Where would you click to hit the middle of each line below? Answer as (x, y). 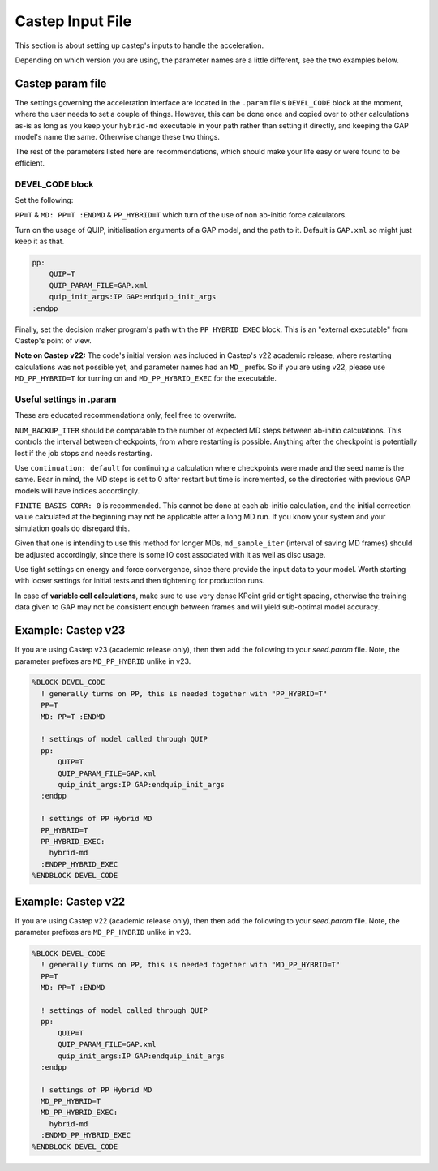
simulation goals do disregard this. (72, 528)
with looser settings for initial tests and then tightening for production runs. (140, 581)
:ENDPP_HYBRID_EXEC (79, 864)
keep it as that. (40, 241)
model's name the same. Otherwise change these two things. (118, 137)
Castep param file (61, 83)
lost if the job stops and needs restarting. (84, 453)
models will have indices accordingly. (77, 490)
